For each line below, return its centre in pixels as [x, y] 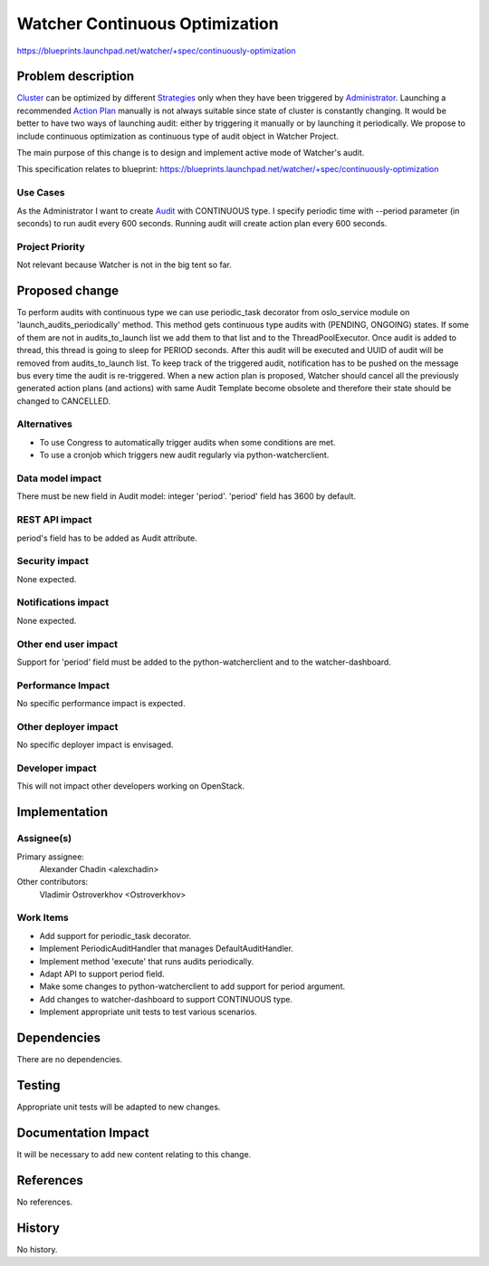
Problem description [76, 77]
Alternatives [44, 424]
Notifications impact [62, 602]
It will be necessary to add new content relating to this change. [134, 1154]
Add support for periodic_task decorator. [115, 935]
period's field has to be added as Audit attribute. [107, 538]
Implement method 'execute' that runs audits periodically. [146, 961]
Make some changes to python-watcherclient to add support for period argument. [192, 986]
